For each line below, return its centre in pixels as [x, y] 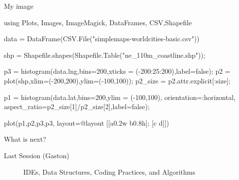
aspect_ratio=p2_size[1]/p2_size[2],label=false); [77, 106]
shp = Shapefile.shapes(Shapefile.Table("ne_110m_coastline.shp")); [105, 55]
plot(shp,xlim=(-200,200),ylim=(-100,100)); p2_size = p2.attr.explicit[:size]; [117, 80]
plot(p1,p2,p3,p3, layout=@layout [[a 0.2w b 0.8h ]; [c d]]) [86, 123]
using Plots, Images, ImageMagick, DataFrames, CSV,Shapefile [98, 22]
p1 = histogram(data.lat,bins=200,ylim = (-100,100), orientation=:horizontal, [120, 97]
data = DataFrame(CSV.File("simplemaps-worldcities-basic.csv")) [102, 39]
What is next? [25, 139]
